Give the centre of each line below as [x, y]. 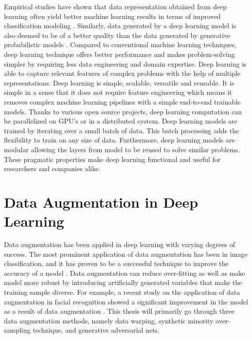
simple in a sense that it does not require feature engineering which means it [118, 92]
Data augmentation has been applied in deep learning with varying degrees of [119, 244]
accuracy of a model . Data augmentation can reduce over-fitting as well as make [125, 273]
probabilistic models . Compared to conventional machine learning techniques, [120, 44]
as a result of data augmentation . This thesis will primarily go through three [119, 311]
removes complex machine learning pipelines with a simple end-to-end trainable [122, 101]
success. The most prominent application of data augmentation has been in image [126, 254]
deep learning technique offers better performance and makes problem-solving [119, 54]
